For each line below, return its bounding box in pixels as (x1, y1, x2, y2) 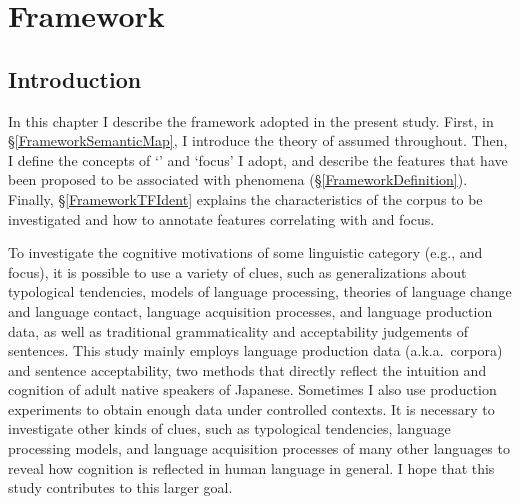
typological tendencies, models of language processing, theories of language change (8, 281, 512, 302)
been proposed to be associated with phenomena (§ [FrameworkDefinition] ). (8, 169, 468, 190)
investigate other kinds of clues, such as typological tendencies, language (8, 418, 451, 439)
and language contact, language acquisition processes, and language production (8, 300, 493, 321)
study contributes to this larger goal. (8, 477, 233, 498)
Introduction (8, 63, 142, 94)
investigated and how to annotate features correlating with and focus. (8, 208, 435, 229)
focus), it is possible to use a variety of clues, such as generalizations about (8, 261, 467, 282)
